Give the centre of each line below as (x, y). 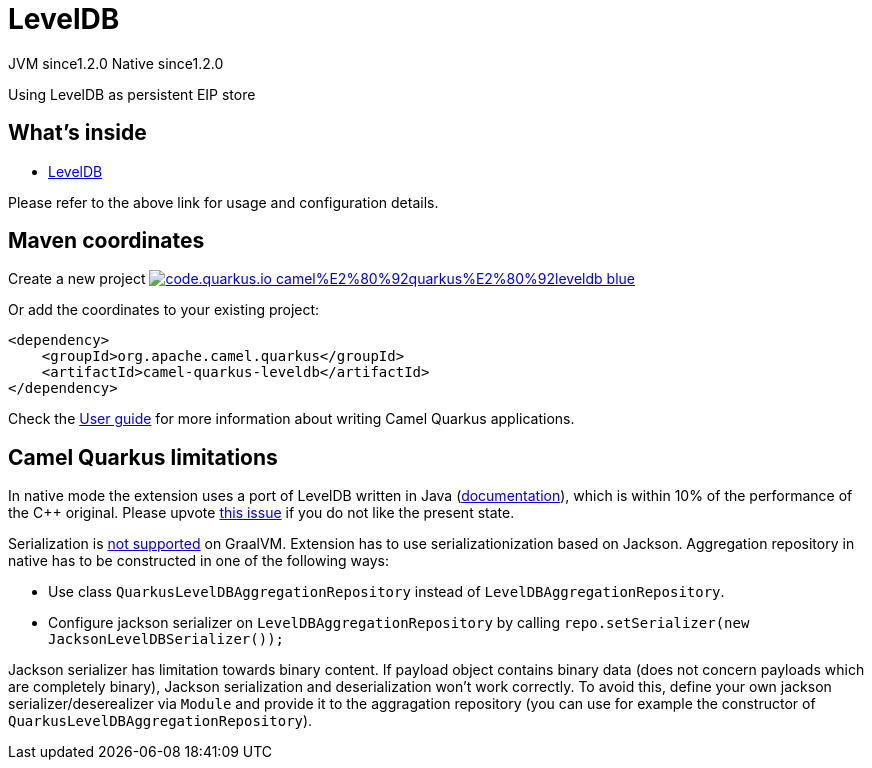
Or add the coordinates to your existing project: (164, 310)
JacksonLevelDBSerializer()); (166, 639)
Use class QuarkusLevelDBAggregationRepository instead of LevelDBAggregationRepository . (386, 592)
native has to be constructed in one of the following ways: (198, 561)
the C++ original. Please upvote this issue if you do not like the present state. (261, 513)
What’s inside (77, 133)
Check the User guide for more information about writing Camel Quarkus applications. (291, 419)
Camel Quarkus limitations (143, 457)
